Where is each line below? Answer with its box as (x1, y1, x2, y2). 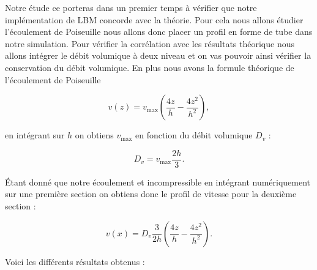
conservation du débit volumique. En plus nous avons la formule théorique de (5, 61, 294, 73)
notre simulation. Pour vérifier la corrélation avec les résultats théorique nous (5, 37, 295, 50)
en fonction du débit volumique (135, 129, 253, 141)
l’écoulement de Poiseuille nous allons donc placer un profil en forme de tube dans (5, 25, 313, 38)
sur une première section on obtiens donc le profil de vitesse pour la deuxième (5, 187, 297, 200)
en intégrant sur (5, 129, 65, 141)
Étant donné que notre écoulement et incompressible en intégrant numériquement (5, 175, 311, 188)
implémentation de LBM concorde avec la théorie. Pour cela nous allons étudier (5, 13, 304, 26)
